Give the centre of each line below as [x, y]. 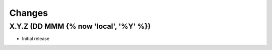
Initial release [36, 39]
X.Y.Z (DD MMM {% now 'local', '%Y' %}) [80, 26]
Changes [28, 13]
